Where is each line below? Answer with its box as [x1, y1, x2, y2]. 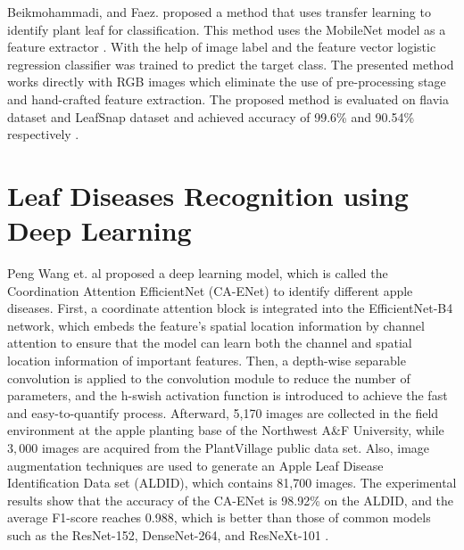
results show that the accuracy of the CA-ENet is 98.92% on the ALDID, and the [7, 490, 454, 509]
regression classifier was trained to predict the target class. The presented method [7, 54, 454, 73]
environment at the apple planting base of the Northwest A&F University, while [7, 421, 444, 439]
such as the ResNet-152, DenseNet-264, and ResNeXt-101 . [7, 525, 329, 544]
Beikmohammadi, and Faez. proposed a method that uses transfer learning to [7, 3, 431, 21]
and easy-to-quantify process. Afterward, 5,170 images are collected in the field [7, 403, 439, 422]
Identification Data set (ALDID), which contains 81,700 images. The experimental [7, 473, 457, 492]
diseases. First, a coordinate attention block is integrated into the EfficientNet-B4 [7, 299, 453, 317]
